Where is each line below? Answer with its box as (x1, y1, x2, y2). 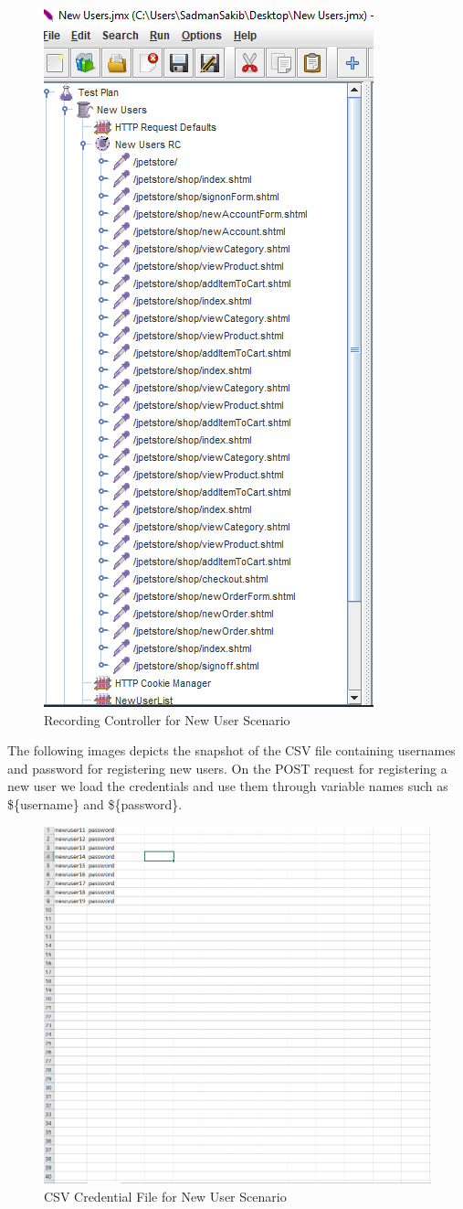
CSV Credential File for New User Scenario (44, 1187, 287, 1206)
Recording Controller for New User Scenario (44, 710, 290, 729)
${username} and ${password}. (7, 794, 183, 813)
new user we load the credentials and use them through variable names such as (7, 776, 448, 796)
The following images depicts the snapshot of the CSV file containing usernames (7, 741, 456, 760)
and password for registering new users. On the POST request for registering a (7, 758, 447, 777)
